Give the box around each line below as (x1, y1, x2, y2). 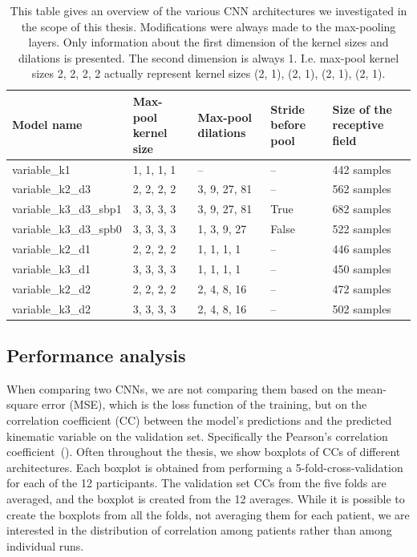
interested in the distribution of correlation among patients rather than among (6, 522, 392, 539)
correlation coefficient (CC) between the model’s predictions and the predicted (6, 411, 392, 428)
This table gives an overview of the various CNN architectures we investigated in (10, 2, 407, 18)
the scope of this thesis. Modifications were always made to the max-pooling (21, 18, 396, 34)
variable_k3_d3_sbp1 (12, 200, 122, 217)
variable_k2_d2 (12, 280, 91, 297)
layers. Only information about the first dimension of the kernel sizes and (28, 34, 389, 50)
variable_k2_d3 (12, 180, 91, 197)
